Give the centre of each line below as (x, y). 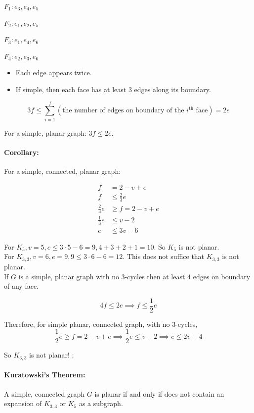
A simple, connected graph (44, 393)
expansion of (23, 403)
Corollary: (21, 152)
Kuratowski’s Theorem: (45, 375)
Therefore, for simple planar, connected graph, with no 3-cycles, (101, 324)
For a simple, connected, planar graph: (63, 171)
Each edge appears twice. (54, 73)
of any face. (21, 286)
